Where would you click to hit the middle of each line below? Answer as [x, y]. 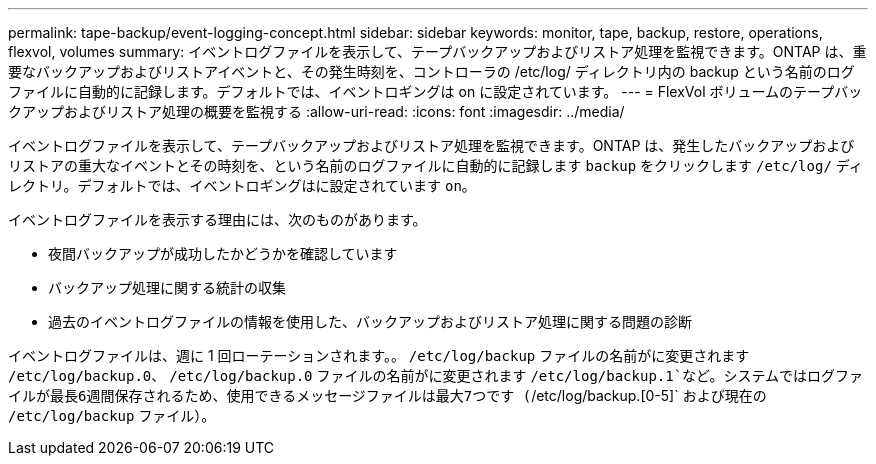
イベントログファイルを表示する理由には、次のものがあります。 [217, 219]
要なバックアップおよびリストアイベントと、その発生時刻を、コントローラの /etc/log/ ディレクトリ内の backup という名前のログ [431, 71]
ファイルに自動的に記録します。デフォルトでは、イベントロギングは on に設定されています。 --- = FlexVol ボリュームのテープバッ [435, 91]
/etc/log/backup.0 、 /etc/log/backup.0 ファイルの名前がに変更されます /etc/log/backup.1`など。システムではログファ [436, 375]
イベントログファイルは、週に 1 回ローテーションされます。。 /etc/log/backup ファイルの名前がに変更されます [379, 355]
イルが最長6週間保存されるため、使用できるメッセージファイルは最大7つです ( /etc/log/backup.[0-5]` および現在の [387, 395]
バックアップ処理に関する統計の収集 [167, 287]
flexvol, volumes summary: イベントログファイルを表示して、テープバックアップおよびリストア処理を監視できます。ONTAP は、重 [437, 51]
